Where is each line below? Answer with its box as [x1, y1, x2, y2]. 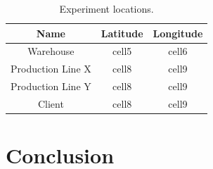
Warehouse [27, 44, 75, 58]
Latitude [101, 25, 143, 40]
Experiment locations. [59, 1, 154, 15]
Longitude [153, 25, 203, 40]
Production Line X [11, 61, 91, 76]
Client [37, 96, 64, 111]
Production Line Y [11, 79, 91, 94]
